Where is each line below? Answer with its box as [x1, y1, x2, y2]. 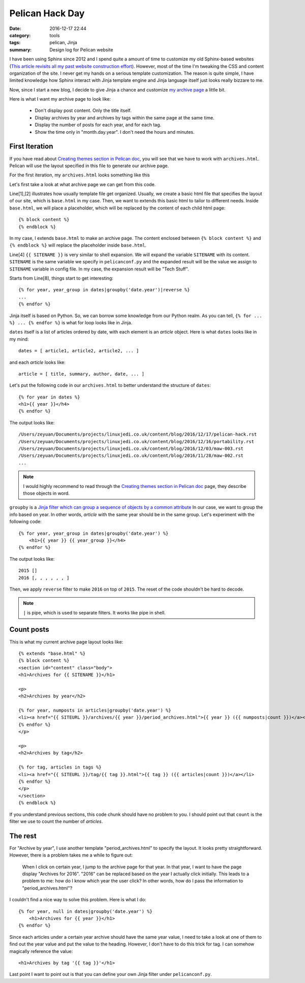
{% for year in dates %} [18, 394, 80, 400]
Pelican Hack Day [9, 8, 85, 19]
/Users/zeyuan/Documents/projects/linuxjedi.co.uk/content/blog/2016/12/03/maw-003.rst [18, 446, 244, 452]
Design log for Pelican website [49, 46, 113, 53]
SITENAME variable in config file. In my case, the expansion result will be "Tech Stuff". [9, 266, 189, 272]
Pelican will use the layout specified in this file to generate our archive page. [9, 163, 169, 169]
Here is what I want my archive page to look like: [9, 96, 111, 102]
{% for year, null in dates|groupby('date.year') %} [18, 908, 152, 914]
